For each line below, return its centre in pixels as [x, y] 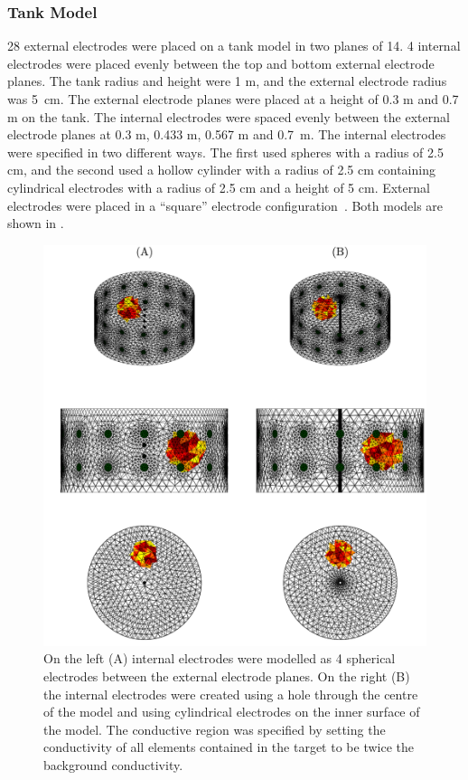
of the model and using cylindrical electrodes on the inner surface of [232, 712]
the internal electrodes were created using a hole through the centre [231, 694]
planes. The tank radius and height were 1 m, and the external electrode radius [227, 81]
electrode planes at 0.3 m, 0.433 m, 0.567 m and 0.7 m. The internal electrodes [227, 134]
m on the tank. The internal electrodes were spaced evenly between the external [229, 116]
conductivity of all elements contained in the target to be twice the [229, 747]
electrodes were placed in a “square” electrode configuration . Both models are [225, 205]
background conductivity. [113, 764]
